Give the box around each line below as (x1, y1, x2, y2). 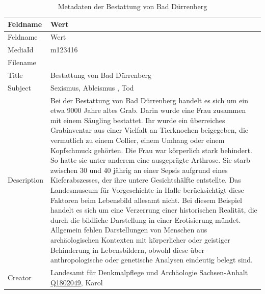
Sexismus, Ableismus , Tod (50, 82, 134, 93)
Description (8, 174, 43, 185)
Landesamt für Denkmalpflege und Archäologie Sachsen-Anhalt (50, 267, 248, 277)
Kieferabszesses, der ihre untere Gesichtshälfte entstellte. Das (50, 174, 241, 185)
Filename (8, 57, 36, 68)
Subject (8, 82, 31, 93)
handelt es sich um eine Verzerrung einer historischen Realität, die (50, 204, 257, 215)
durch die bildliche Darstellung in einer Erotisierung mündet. (50, 214, 241, 225)
